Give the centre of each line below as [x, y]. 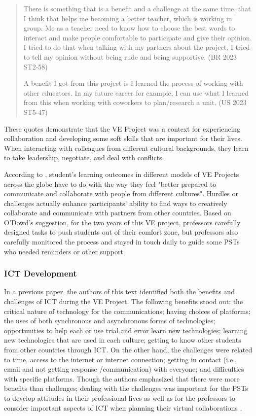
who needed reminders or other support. [65, 251]
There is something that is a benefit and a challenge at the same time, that [137, 8]
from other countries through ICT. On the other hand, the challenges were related [128, 350]
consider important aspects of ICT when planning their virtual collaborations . [123, 407]
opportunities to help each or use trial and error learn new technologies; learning [126, 330]
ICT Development [40, 273]
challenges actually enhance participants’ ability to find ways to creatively [116, 203]
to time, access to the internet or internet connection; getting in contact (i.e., [120, 359]
